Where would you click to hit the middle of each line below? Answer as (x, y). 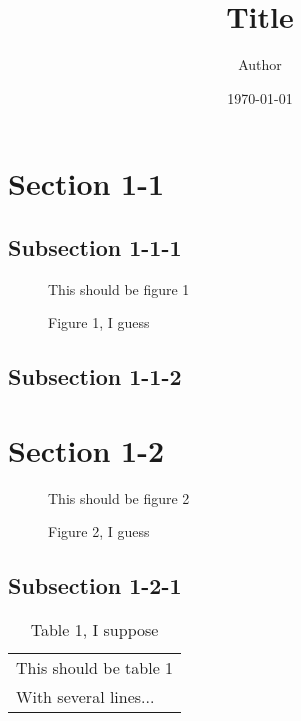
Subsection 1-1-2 (95, 376)
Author (260, 64)
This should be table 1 (95, 668)
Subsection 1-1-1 (95, 246)
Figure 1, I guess (99, 322)
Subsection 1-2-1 (95, 585)
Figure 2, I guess (99, 531)
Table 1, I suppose (94, 630)
